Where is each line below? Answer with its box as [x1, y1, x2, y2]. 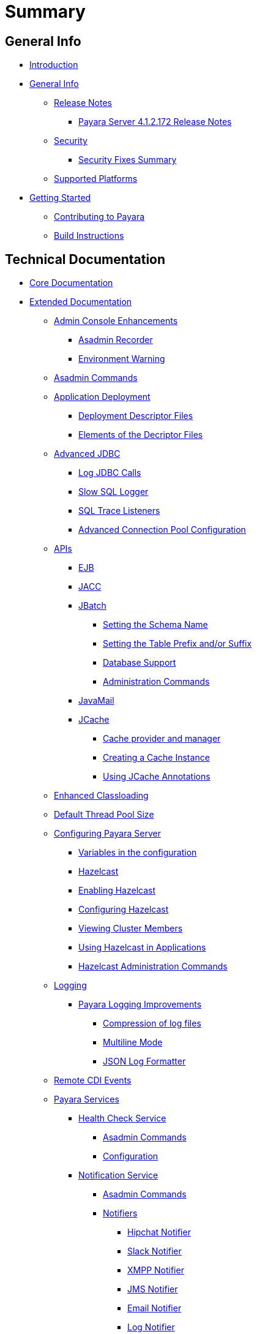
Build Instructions [54, 230, 124, 241]
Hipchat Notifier [127, 1227, 191, 1238]
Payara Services [54, 1094, 119, 1105]
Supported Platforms [54, 173, 138, 184]
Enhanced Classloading [54, 790, 149, 801]
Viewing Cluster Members [78, 923, 183, 934]
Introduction [29, 59, 78, 70]
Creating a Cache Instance [103, 752, 210, 763]
